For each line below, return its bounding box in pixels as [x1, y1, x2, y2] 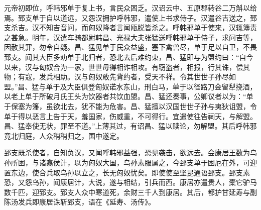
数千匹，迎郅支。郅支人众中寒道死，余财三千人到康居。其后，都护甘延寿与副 [4, 186, 257, 197]
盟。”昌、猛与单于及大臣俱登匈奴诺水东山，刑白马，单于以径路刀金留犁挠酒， [4, 81, 257, 91]
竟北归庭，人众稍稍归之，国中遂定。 [4, 130, 123, 141]
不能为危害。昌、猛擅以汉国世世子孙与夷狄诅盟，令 [88, 100, 257, 111]
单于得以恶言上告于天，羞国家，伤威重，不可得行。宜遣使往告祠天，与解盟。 [4, 111, 257, 121]
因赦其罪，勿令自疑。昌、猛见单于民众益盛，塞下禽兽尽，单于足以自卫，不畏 [4, 42, 257, 52]
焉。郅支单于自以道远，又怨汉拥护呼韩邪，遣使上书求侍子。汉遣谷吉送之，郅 [4, 12, 257, 23]
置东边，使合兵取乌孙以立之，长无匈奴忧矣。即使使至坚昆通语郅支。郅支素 [4, 167, 250, 177]
